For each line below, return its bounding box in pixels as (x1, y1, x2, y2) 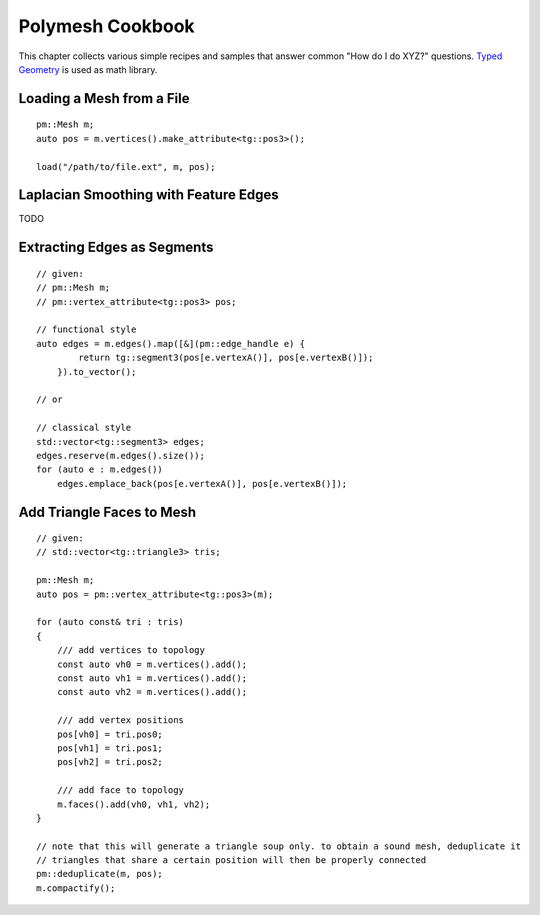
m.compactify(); (36, 882, 116, 894)
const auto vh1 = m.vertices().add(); (56, 673, 248, 684)
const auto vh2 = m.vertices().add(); (56, 686, 248, 698)
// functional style (36, 324, 137, 335)
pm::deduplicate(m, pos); (36, 868, 164, 880)
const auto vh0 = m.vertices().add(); (56, 658, 248, 670)
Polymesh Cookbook (18, 15, 195, 37)
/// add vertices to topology (56, 645, 205, 656)
